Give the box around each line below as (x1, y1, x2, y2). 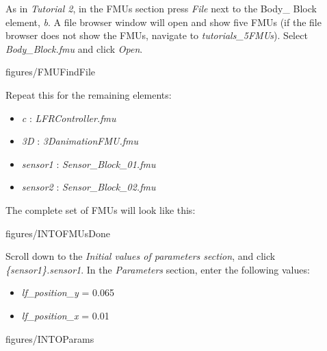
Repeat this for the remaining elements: (5, 87, 172, 101)
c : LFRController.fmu (21, 110, 116, 125)
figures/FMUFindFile (5, 64, 96, 79)
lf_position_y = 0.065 (21, 285, 114, 300)
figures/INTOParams (5, 331, 94, 346)
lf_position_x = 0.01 (21, 308, 109, 322)
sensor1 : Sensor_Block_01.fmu (21, 156, 156, 171)
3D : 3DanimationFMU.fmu (21, 134, 139, 148)
